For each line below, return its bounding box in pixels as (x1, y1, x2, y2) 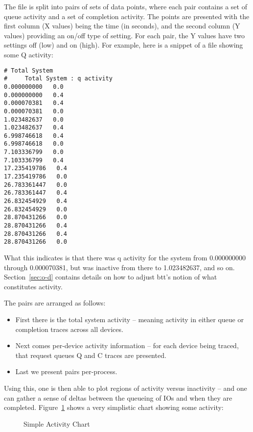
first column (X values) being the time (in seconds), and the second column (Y (4, 21, 240, 31)
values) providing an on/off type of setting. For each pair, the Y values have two (4, 30, 245, 40)
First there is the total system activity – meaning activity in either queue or (15, 314, 244, 324)
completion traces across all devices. (15, 324, 123, 334)
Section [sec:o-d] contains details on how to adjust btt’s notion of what (4, 272, 217, 282)
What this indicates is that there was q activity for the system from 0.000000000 (4, 253, 246, 262)
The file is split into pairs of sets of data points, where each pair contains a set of (4, 1, 247, 11)
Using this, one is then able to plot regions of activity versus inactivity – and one (4, 382, 247, 393)
